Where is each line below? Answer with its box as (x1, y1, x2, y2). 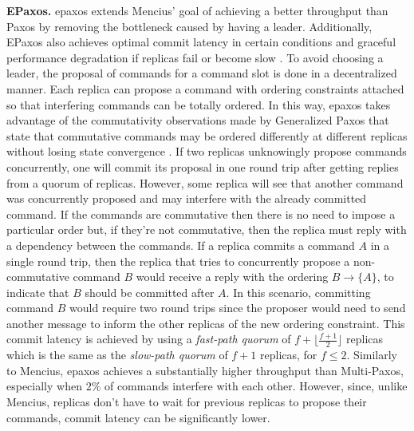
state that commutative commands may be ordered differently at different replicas (6, 127, 408, 144)
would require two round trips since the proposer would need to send (69, 299, 406, 316)
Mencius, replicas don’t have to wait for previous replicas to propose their (6, 393, 367, 410)
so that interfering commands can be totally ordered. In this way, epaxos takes (6, 96, 391, 113)
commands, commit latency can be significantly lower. (6, 409, 270, 425)
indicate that (6, 283, 69, 300)
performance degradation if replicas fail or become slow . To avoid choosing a (6, 49, 384, 65)
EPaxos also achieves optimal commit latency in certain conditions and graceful (6, 34, 396, 50)
